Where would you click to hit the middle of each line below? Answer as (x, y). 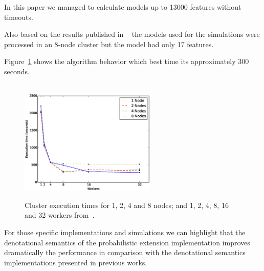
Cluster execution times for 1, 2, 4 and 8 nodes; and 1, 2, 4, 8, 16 (127, 205)
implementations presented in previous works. (76, 262)
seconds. (17, 71)
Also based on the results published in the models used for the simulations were (132, 34)
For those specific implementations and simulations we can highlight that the (125, 232)
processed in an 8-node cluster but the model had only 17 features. (109, 44)
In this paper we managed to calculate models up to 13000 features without (123, 7)
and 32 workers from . (60, 215)
